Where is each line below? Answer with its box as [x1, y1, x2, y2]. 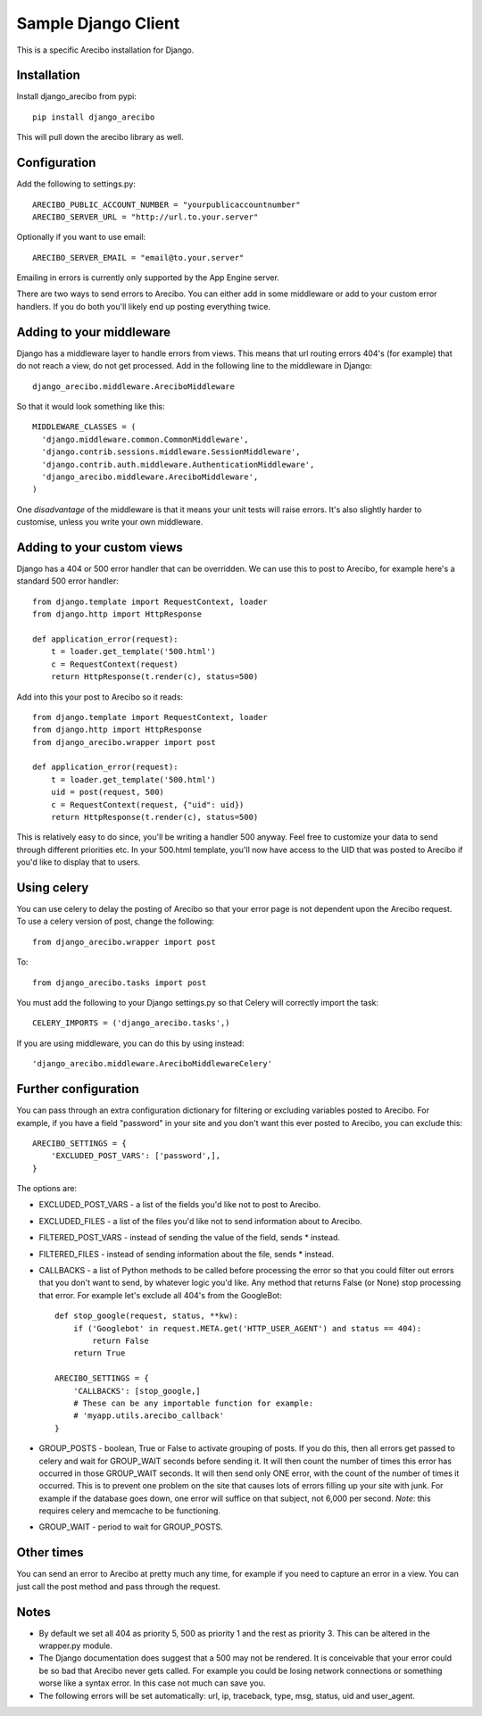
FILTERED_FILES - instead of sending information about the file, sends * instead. [38, 1248, 335, 1259]
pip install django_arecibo [32, 112, 155, 122]
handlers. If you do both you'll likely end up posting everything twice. [16, 301, 271, 311]
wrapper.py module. [38, 1640, 113, 1651]
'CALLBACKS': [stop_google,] [72, 1386, 201, 1396]
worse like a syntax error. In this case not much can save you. [38, 1678, 266, 1688]
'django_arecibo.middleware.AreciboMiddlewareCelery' [32, 1058, 272, 1069]
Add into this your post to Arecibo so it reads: [16, 692, 183, 702]
